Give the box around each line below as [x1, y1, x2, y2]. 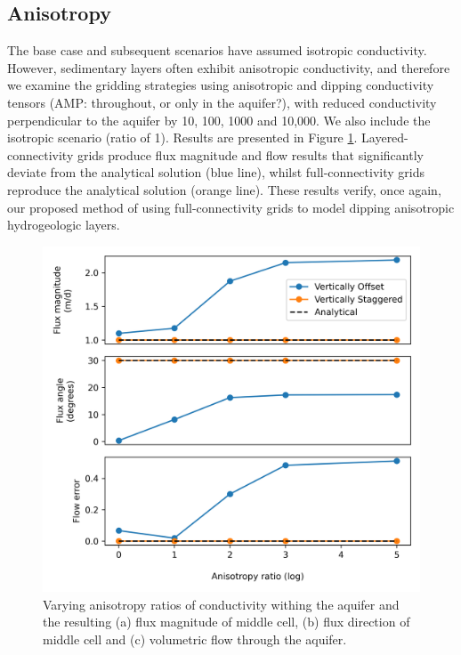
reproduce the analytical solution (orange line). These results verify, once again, [7, 180, 441, 198]
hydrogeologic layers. [7, 215, 120, 234]
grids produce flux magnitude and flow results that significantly [77, 145, 424, 164]
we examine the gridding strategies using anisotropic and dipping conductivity [7, 76, 434, 94]
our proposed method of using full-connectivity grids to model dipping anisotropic [7, 198, 455, 216]
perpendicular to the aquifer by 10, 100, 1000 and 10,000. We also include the [7, 110, 431, 129]
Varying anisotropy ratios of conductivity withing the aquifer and [43, 594, 400, 613]
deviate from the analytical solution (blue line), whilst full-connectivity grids [7, 163, 425, 182]
